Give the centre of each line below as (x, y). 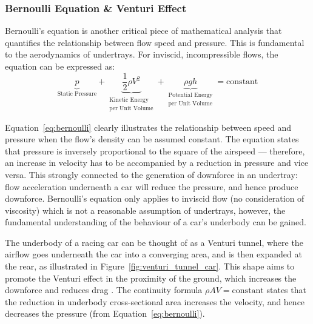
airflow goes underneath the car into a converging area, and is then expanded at (153, 254)
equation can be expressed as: (60, 66)
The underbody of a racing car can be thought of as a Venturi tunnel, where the (154, 242)
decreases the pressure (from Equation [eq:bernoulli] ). (105, 313)
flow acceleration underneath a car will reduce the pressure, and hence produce (152, 186)
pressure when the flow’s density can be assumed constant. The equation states (152, 139)
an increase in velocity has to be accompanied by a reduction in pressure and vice (157, 163)
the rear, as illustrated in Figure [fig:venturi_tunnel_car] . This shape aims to (150, 266)
